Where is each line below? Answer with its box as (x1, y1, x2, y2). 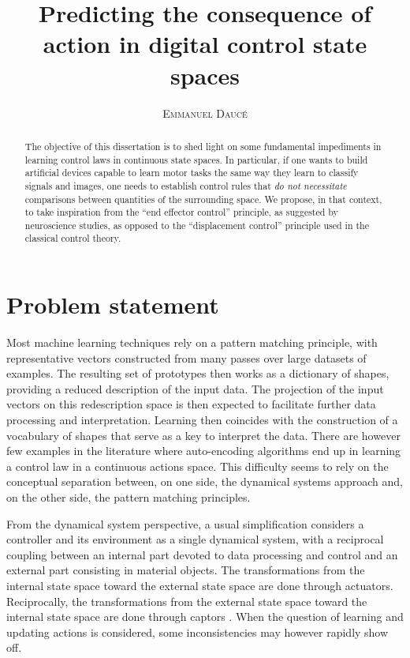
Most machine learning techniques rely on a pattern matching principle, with (6, 334, 378, 351)
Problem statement (6, 288, 219, 321)
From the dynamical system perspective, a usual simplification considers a (6, 515, 364, 532)
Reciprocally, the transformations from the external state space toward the (6, 592, 367, 609)
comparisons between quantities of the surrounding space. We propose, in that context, (24, 192, 382, 205)
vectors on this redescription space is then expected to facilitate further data (6, 396, 376, 412)
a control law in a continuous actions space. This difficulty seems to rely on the (6, 457, 389, 474)
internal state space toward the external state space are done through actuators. (6, 577, 393, 593)
